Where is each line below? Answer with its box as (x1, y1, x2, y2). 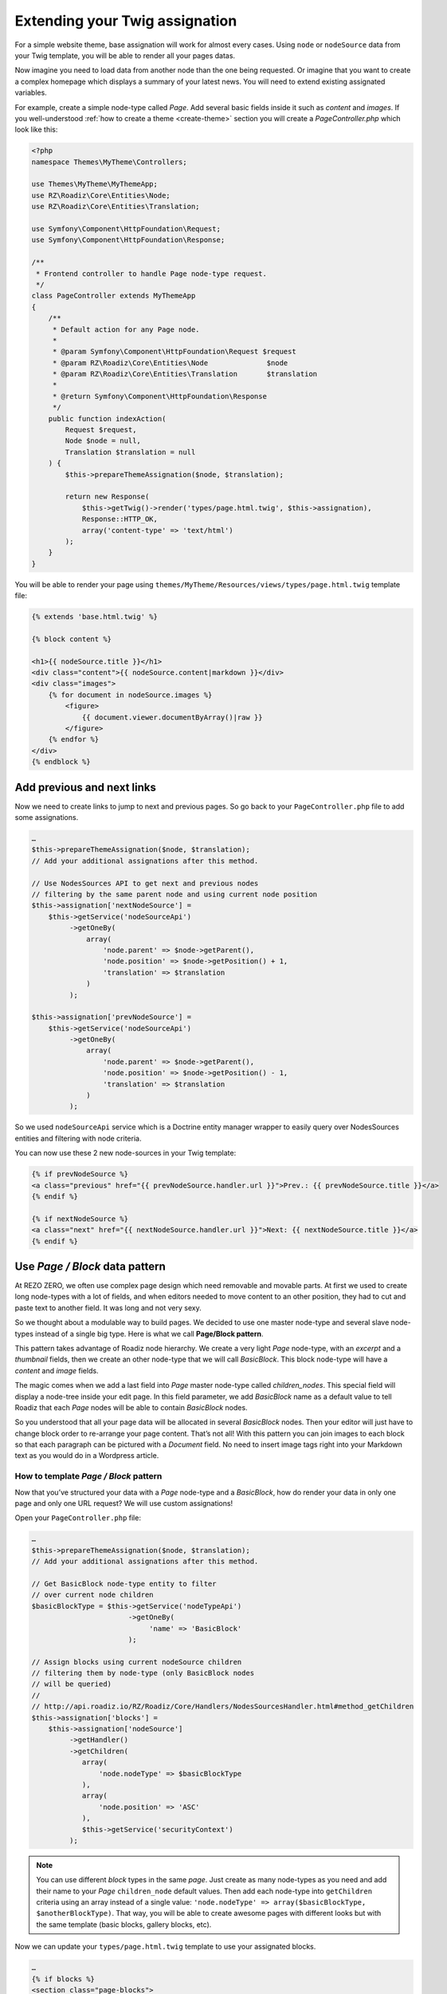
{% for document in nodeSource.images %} (48, 690, 213, 699)
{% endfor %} (48, 735, 100, 744)
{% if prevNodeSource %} (31, 1169, 129, 1179)
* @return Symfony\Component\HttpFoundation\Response (52, 392, 267, 400)
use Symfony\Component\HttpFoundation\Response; (31, 235, 225, 245)
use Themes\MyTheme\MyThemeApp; (31, 179, 159, 189)
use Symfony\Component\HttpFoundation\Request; (31, 224, 221, 233)
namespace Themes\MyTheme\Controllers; (31, 157, 187, 167)
